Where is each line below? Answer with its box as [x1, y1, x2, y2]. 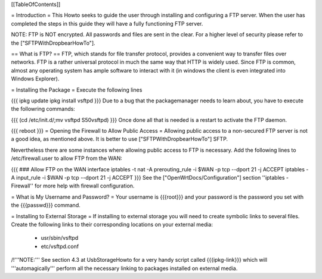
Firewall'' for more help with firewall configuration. [11, 182, 135, 190]
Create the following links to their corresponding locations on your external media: [11, 221, 213, 228]
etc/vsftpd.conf [41, 243, 79, 250]
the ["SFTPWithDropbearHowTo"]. [11, 39, 95, 46]
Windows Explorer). [11, 75, 60, 83]
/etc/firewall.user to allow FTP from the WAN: [11, 155, 122, 162]
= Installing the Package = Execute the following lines [11, 86, 143, 93]
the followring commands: [11, 105, 76, 112]
